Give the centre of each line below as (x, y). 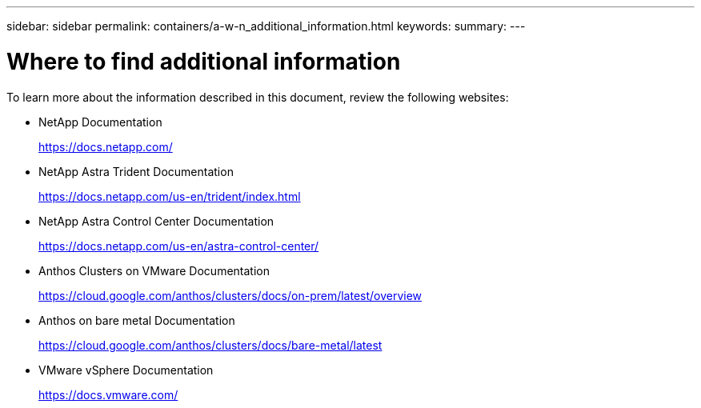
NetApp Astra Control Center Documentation (156, 221)
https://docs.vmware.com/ (108, 394)
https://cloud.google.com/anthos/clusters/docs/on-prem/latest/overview (230, 295)
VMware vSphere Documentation (126, 370)
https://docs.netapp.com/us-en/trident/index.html (170, 196)
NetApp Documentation (100, 122)
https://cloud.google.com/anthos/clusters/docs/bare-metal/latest (210, 345)
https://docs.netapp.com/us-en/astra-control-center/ (179, 246)
